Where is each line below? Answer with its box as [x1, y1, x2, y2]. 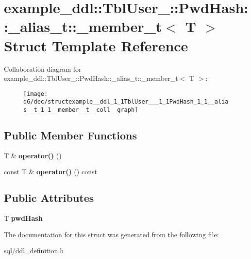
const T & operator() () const [4, 167, 97, 177]
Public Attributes [4, 190, 94, 205]
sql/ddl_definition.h [4, 245, 64, 256]
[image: [23, 90, 48, 97]
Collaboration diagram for [4, 63, 82, 74]
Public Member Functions [4, 128, 137, 143]
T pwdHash [4, 213, 43, 223]
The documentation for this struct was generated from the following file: [4, 229, 219, 239]
